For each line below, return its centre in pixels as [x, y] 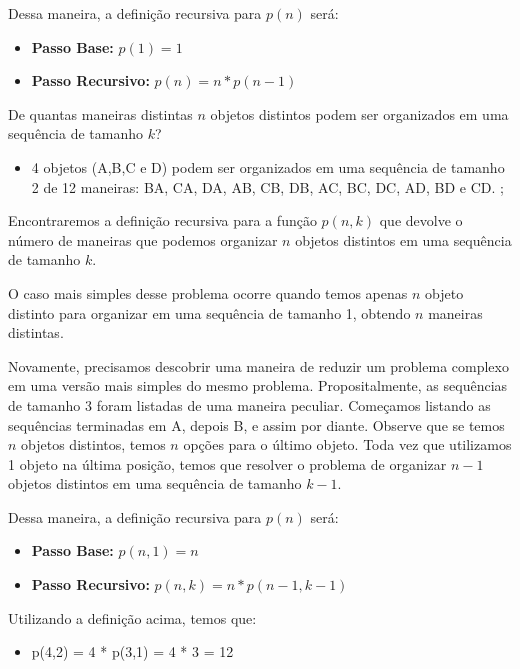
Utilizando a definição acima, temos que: [132, 617]
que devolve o [421, 220]
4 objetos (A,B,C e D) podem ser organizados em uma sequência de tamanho [268, 166]
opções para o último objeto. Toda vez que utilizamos [347, 444]
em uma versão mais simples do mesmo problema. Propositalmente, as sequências [258, 385]
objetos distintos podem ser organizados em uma [359, 113]
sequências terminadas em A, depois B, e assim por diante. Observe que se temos [256, 424]
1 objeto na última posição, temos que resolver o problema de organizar [227, 463]
